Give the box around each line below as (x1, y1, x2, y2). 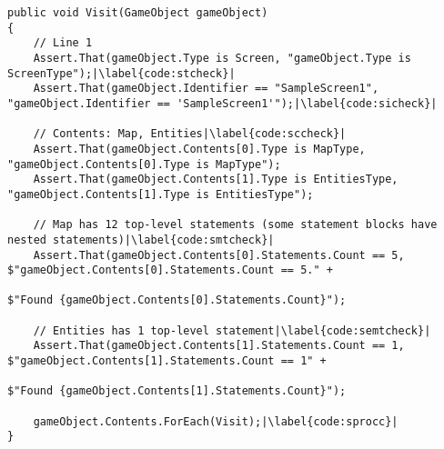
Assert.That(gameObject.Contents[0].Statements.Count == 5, (33, 248, 405, 262)
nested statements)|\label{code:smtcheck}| (7, 233, 275, 246)
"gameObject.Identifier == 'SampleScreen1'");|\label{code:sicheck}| (7, 96, 438, 110)
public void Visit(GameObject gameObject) (7, 6, 268, 19)
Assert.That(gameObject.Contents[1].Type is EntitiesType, (33, 173, 399, 186)
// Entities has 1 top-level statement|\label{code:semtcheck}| (33, 324, 431, 337)
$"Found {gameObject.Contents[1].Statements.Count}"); (7, 384, 347, 398)
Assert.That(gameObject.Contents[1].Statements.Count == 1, (33, 339, 405, 353)
